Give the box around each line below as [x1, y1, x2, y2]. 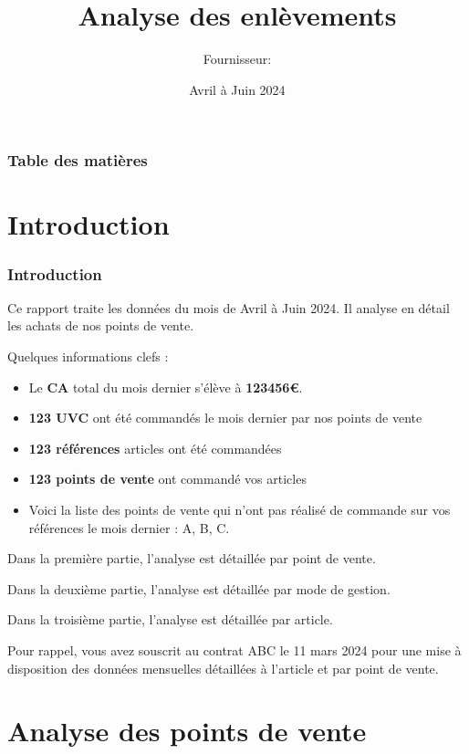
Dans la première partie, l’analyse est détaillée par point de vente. [7, 549, 376, 568]
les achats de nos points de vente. [7, 316, 194, 335]
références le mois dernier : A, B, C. [28, 518, 230, 537]
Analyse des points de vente [7, 712, 367, 749]
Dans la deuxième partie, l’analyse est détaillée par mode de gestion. [7, 579, 391, 598]
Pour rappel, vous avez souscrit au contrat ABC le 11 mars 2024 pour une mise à [7, 640, 462, 659]
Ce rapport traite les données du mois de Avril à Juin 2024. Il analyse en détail [7, 298, 450, 317]
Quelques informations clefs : [7, 347, 169, 366]
